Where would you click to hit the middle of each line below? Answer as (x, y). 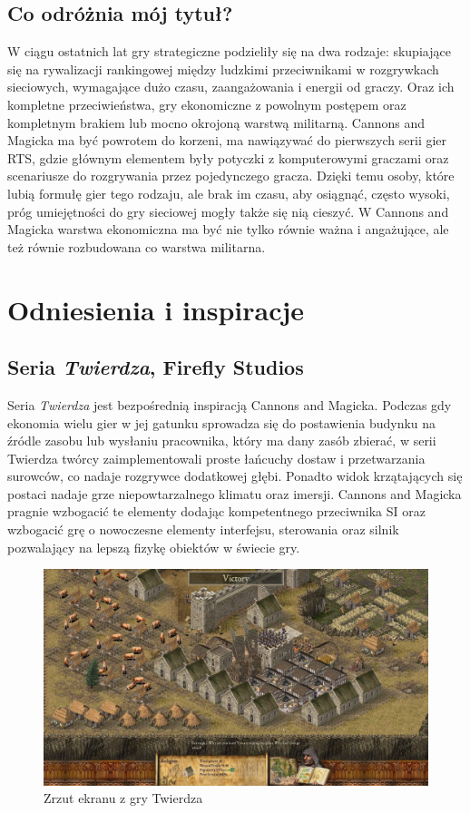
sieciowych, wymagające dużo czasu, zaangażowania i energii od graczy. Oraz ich (231, 87)
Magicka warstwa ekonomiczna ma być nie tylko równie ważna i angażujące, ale (228, 229)
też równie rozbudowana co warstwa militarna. (137, 246)
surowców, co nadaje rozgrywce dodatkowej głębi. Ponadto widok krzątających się (235, 476)
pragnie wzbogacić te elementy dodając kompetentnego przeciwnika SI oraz (216, 511)
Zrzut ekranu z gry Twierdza (123, 798)
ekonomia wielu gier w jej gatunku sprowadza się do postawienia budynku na (222, 422)
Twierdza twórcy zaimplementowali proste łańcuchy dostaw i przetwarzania (216, 458)
